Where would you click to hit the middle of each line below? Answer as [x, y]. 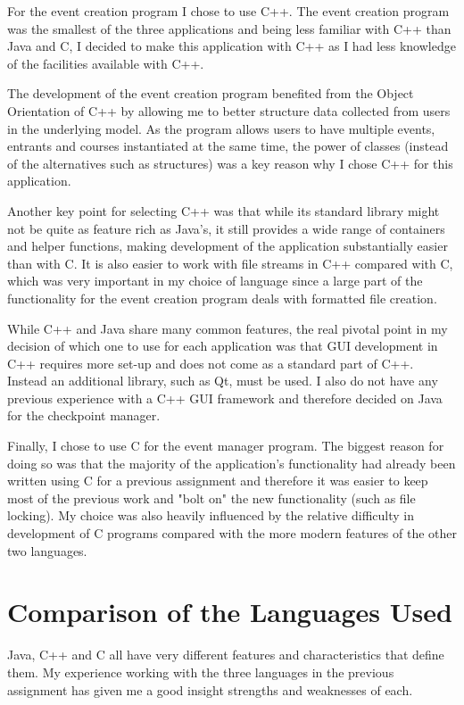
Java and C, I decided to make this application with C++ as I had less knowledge [232, 46]
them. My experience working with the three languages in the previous [201, 672]
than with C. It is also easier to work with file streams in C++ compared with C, [230, 263]
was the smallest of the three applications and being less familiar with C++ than [229, 28]
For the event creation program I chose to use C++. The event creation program [228, 11]
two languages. [47, 550]
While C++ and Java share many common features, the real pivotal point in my [228, 328]
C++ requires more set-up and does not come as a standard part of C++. [211, 363]
